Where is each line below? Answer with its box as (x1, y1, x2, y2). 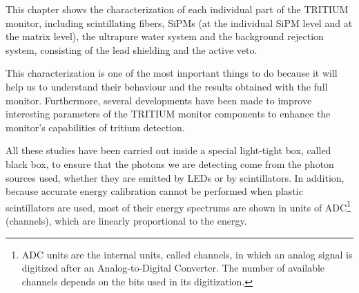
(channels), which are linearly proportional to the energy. (6, 213, 247, 227)
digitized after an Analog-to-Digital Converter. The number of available (21, 261, 325, 275)
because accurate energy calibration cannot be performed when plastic (6, 184, 303, 198)
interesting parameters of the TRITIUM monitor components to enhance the (6, 106, 331, 121)
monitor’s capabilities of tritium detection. (6, 120, 185, 134)
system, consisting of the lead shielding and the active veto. (6, 42, 258, 57)
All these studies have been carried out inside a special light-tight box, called (6, 143, 331, 158)
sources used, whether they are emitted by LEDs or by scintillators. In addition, (6, 170, 345, 185)
